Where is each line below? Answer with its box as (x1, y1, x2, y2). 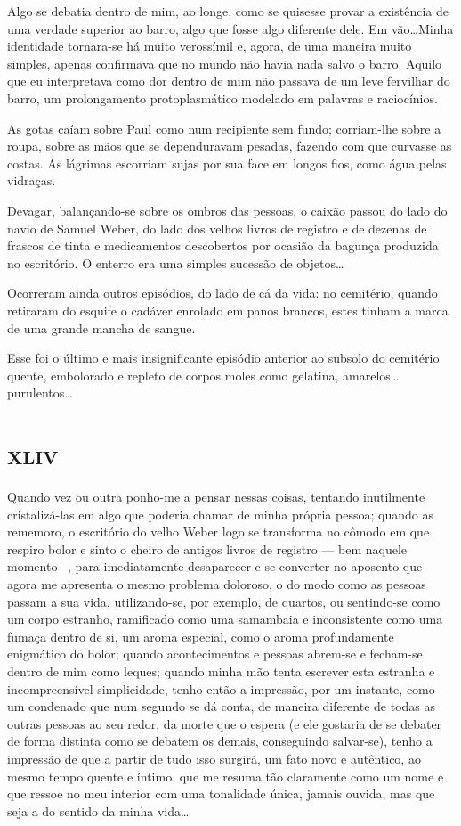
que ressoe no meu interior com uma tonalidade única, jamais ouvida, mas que (7, 784, 435, 803)
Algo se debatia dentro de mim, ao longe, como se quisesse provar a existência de (7, 2, 449, 20)
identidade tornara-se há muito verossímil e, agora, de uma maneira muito (7, 37, 412, 55)
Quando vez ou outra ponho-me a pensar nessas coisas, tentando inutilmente (7, 487, 425, 505)
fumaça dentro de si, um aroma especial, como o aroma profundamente (7, 626, 394, 645)
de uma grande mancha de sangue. (7, 318, 196, 337)
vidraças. (7, 171, 56, 190)
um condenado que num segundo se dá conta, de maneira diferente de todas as (7, 697, 436, 716)
